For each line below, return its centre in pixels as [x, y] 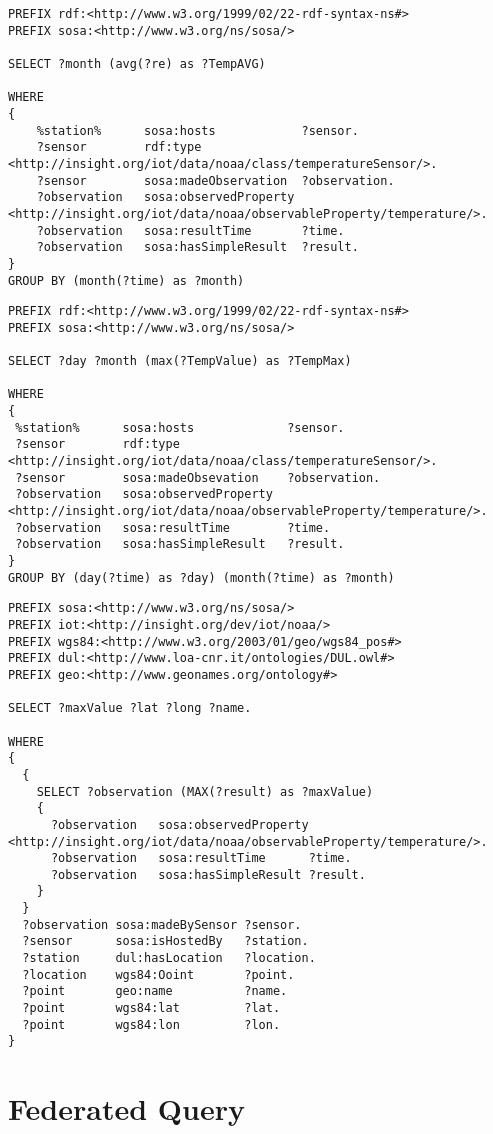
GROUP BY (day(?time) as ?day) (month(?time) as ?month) [201, 577]
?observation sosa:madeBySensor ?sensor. [162, 924]
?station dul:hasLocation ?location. [169, 958]
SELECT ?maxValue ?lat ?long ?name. [130, 708]
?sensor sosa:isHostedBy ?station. [165, 941]
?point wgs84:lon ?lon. [151, 1024]
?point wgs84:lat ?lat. [151, 1008]
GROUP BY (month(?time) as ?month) [126, 280]
